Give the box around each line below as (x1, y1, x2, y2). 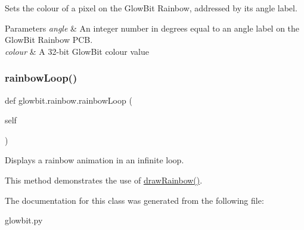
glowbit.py (5, 214, 43, 226)
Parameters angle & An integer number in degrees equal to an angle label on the (5, 21, 300, 34)
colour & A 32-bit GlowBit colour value (5, 45, 149, 57)
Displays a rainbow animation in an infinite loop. (5, 154, 184, 166)
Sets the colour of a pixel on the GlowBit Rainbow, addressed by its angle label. (5, 2, 297, 14)
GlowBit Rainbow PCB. (5, 33, 93, 46)
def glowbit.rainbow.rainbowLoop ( (5, 94, 132, 106)
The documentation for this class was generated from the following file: (5, 194, 264, 206)
